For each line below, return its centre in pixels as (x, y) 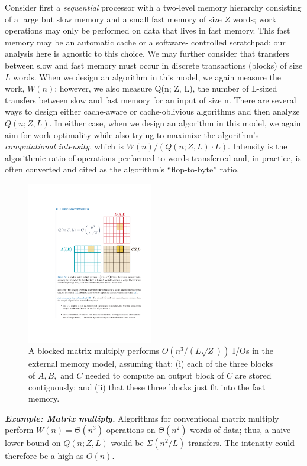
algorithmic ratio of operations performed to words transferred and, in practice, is (153, 157)
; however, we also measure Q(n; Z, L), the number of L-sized (166, 88)
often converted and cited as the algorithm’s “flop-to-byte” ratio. (122, 169)
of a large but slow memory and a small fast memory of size (113, 19)
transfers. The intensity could (241, 443)
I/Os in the (253, 351)
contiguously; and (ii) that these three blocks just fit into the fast (147, 387)
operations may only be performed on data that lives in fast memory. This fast (148, 30)
